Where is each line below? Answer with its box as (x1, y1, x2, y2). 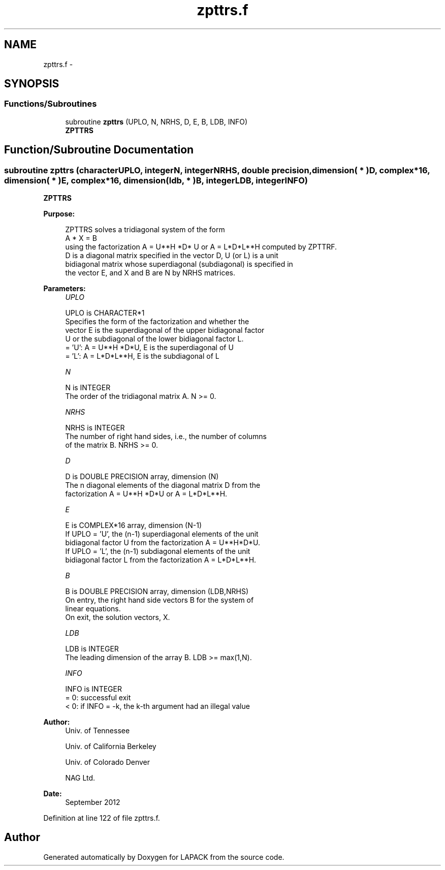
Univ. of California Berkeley (65, 742, 156, 751)
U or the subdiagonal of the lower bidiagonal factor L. (65, 334, 244, 344)
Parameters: (43, 284, 86, 293)
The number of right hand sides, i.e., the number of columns (65, 432, 267, 441)
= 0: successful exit (65, 693, 131, 702)
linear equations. (65, 604, 121, 613)
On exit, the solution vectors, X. (65, 613, 170, 622)
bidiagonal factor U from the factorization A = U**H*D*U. (65, 538, 261, 547)
